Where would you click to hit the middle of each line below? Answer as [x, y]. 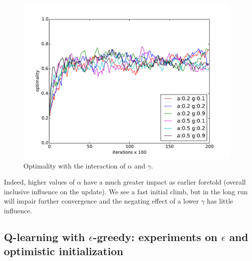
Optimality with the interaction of [75, 165]
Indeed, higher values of [39, 182]
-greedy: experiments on [155, 236]
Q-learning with [45, 236]
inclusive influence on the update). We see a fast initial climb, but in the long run [126, 191]
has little [220, 201]
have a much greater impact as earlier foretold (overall [165, 182]
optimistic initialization [64, 251]
